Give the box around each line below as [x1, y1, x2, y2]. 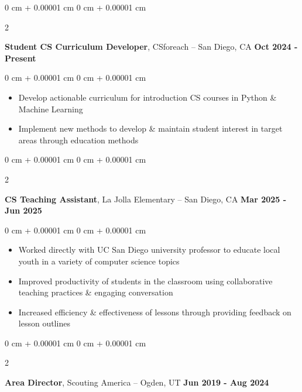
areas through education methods [18, 133, 139, 146]
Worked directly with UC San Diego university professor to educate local [18, 243, 280, 256]
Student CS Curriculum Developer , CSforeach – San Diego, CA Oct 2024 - [5, 40, 298, 53]
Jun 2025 [5, 204, 42, 216]
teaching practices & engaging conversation [18, 286, 173, 298]
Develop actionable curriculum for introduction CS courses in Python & [18, 91, 277, 103]
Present [5, 51, 36, 64]
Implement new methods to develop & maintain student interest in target [18, 122, 283, 135]
